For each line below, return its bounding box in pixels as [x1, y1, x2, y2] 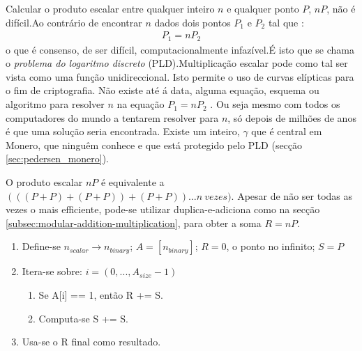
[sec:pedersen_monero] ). [6, 151, 110, 166]
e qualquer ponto [227, 1, 299, 15]
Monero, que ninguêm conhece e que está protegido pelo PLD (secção [6, 137, 303, 152]
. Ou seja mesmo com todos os [210, 97, 340, 111]
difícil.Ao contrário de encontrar [6, 15, 142, 29]
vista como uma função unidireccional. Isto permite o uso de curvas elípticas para [6, 69, 354, 84]
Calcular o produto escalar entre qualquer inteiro [6, 1, 215, 15]
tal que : [268, 15, 304, 29]
